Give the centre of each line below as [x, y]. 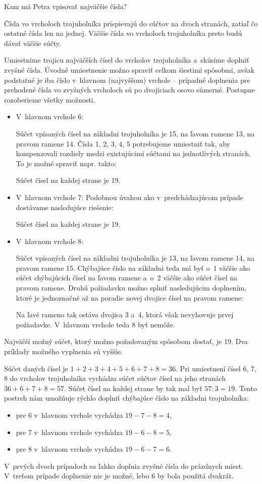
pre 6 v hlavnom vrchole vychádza [69, 415]
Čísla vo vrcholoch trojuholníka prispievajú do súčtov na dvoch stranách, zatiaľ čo [131, 23]
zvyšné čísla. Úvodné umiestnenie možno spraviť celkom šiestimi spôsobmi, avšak [129, 69]
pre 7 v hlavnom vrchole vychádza [69, 432]
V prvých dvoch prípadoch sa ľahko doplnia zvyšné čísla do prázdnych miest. [124, 466]
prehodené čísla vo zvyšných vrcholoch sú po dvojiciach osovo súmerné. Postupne [129, 90]
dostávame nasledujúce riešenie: [65, 207]
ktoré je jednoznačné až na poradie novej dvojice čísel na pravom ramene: [129, 297]
